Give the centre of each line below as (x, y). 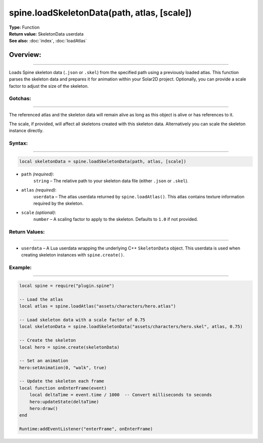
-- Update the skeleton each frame (62, 381)
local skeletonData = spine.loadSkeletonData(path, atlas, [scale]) (103, 161)
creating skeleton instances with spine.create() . (73, 255)
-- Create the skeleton (48, 340)
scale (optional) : (38, 212)
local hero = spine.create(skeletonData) (69, 347)
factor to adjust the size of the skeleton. (49, 86)
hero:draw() (44, 409)
